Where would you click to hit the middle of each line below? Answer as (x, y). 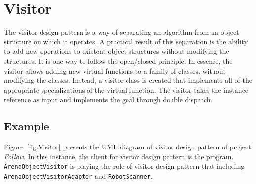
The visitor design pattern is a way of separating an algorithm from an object (122, 32)
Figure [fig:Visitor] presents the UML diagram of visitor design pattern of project (128, 147)
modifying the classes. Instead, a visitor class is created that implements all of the (128, 80)
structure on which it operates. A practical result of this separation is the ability (126, 41)
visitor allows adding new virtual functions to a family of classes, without (115, 70)
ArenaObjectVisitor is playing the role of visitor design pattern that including (124, 166)
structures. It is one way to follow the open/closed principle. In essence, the (118, 60)
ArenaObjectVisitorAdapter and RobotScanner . (78, 175)
